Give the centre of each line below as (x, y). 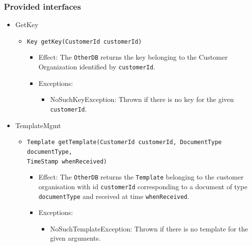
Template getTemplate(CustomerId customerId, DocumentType (124, 142)
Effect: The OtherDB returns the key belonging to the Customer (133, 57)
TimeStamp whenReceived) (67, 161)
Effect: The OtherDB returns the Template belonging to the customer (141, 177)
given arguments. (76, 238)
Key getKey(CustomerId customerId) (84, 41)
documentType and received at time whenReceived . (114, 196)
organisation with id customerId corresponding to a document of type (143, 186)
